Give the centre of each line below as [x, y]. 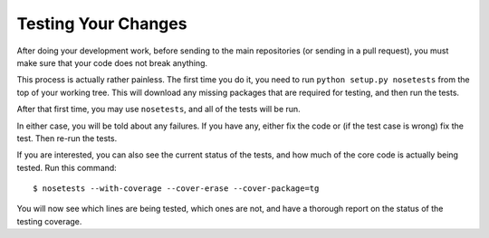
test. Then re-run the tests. [67, 138]
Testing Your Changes [102, 24]
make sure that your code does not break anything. [112, 62]
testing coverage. [49, 221]
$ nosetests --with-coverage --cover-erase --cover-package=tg [176, 189]
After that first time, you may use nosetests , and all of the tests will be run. [158, 109]
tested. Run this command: [67, 167]
